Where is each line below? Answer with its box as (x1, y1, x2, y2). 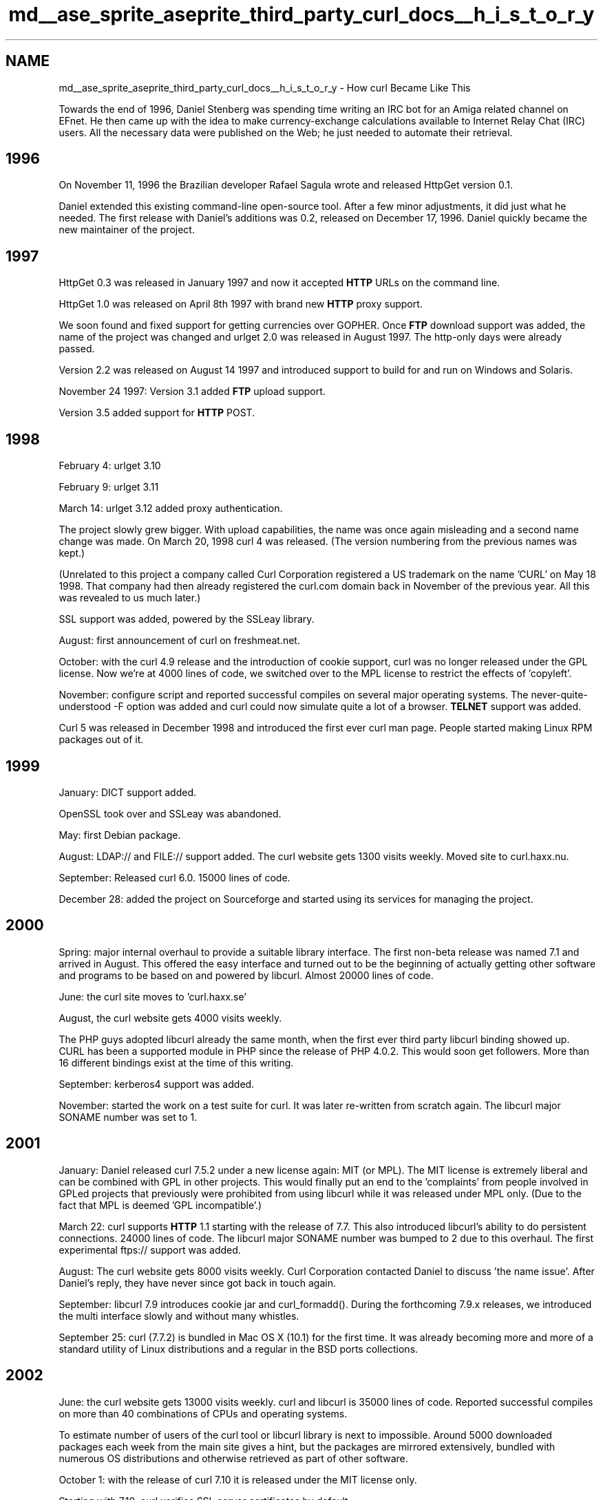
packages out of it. (59, 733, 144, 746)
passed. (59, 343, 95, 355)
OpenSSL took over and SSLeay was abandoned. (59, 807, 282, 819)
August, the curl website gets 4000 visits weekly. (59, 1011, 282, 1024)
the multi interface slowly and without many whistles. (59, 1309, 299, 1322)
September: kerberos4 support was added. (59, 1078, 255, 1090)
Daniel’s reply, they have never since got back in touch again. (59, 1276, 337, 1289)
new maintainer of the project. (59, 224, 195, 236)
